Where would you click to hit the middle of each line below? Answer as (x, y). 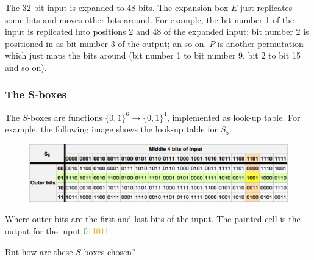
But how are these (39, 251)
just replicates (266, 7)
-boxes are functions (65, 117)
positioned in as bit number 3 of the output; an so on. (106, 43)
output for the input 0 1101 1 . (58, 230)
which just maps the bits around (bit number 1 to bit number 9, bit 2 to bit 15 (153, 55)
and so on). (26, 67)
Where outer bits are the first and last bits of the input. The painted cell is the (153, 219)
